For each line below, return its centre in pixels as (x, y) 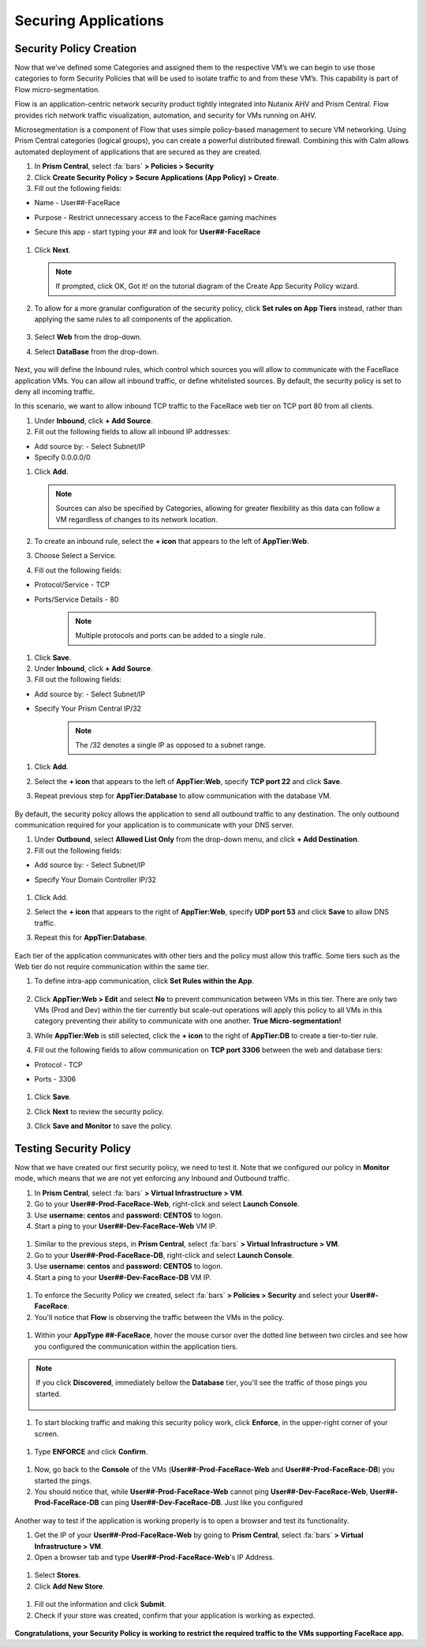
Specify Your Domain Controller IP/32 (95, 880)
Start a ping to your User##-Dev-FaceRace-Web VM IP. (125, 1226)
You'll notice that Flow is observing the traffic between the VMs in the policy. (159, 1317)
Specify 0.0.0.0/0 (62, 457)
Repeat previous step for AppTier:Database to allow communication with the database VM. (183, 796)
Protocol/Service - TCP (72, 585)
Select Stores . (58, 1575)
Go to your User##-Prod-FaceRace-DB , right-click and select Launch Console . (164, 1255)
